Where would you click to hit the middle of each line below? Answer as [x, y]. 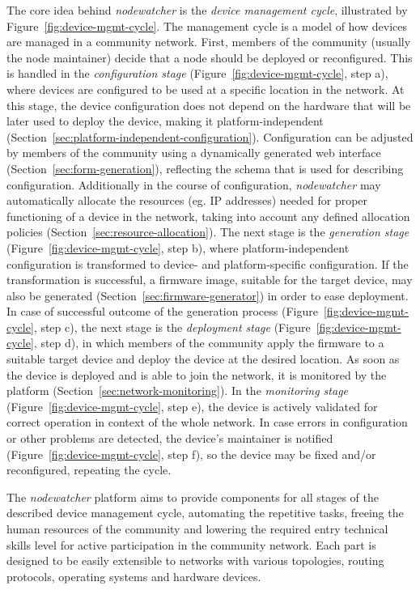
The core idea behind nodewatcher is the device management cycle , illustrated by [207, 10]
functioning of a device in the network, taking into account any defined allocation [208, 216]
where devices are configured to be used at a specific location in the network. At [206, 89]
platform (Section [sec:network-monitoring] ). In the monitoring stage [178, 391]
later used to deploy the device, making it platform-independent [165, 121]
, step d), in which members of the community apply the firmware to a [209, 343]
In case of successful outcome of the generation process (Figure [162, 311]
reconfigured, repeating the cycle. [89, 470]
